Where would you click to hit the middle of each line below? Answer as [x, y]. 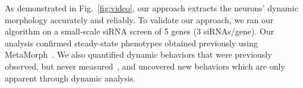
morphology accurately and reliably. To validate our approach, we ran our [139, 19]
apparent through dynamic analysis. [70, 78]
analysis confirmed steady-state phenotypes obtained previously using [131, 43]
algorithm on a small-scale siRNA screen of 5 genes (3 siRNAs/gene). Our [140, 31]
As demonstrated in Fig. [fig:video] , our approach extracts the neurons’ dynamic [151, 8]
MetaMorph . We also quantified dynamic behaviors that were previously [138, 54]
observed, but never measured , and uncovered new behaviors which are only [145, 66]
